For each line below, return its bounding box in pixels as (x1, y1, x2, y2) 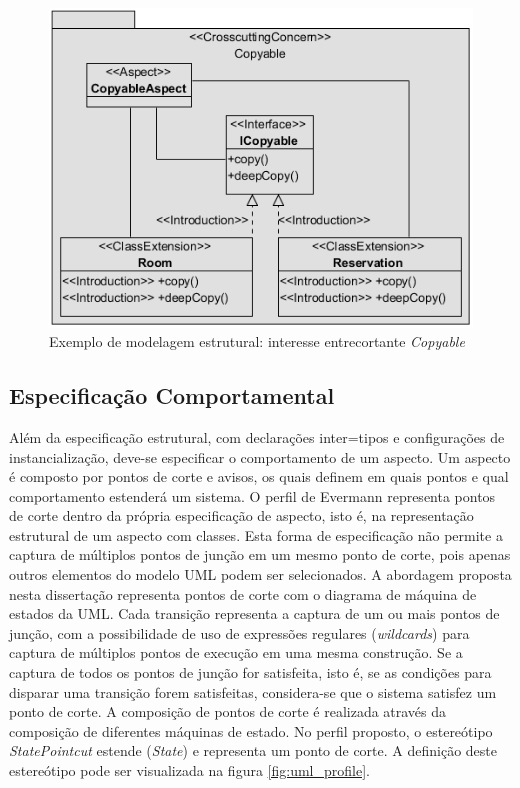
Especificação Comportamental (9, 380, 335, 411)
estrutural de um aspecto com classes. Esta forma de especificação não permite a (9, 524, 503, 545)
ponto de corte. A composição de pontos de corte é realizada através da (9, 701, 447, 722)
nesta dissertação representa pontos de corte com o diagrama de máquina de (9, 583, 477, 604)
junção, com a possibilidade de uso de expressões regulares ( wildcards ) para (9, 622, 470, 643)
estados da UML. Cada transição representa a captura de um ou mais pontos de (9, 603, 500, 624)
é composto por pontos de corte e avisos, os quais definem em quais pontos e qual (9, 466, 509, 487)
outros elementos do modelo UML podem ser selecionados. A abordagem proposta (9, 564, 512, 585)
